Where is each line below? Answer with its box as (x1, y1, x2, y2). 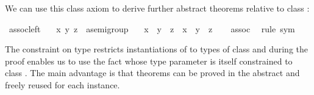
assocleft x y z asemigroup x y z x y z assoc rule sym (9, 22, 295, 35)
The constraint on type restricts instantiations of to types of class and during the (5, 43, 308, 55)
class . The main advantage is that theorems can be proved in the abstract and (5, 66, 300, 79)
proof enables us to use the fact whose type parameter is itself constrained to (5, 54, 293, 67)
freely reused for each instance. (5, 78, 120, 91)
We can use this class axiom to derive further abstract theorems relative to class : (5, 2, 310, 14)
